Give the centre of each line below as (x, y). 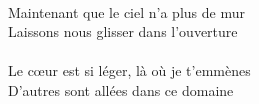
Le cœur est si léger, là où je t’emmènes (129, 70)
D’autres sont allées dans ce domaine (121, 89)
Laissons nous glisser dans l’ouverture (123, 31)
